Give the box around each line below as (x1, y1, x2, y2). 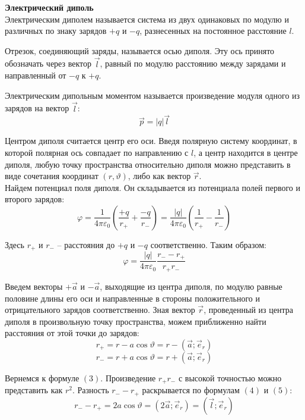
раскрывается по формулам (142, 384, 240, 396)
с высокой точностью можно (178, 371, 282, 384)
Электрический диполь (5, 1, 94, 13)
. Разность (72, 384, 109, 396)
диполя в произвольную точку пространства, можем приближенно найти (5, 315, 266, 327)
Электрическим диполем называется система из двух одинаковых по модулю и (5, 12, 289, 25)
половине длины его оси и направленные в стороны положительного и (5, 292, 260, 304)
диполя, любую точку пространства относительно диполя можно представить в (5, 158, 291, 170)
